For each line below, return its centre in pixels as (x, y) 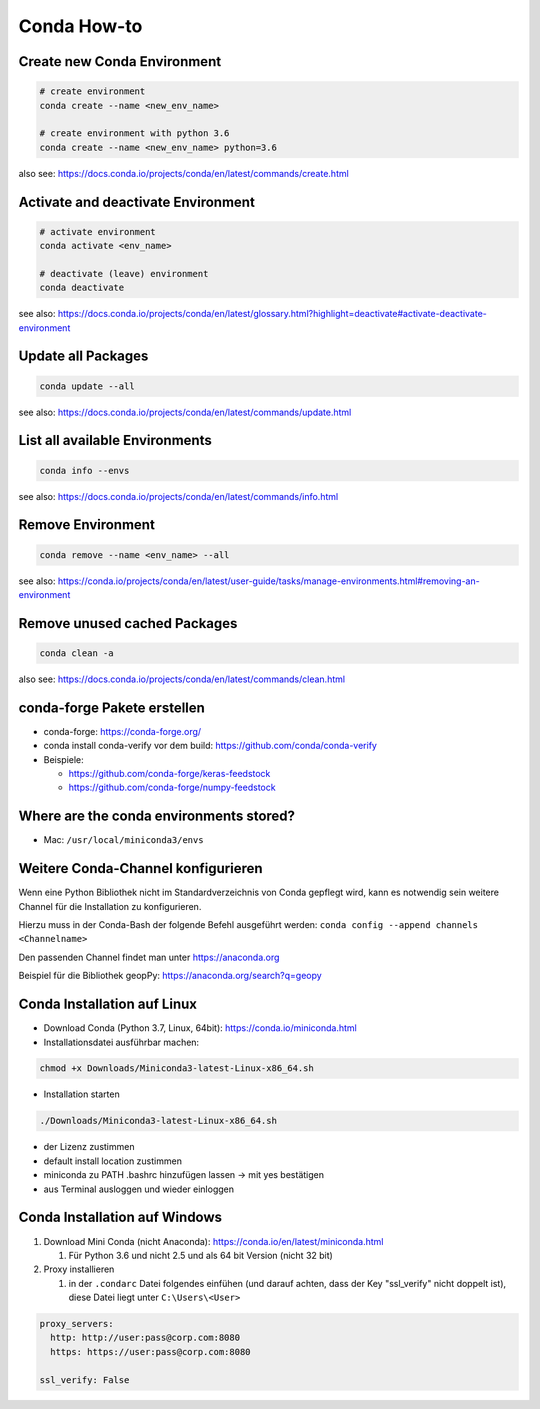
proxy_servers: (76, 1324)
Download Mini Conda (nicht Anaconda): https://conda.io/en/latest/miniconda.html (213, 1241)
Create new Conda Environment (120, 61)
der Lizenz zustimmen (89, 1147)
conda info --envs (84, 470)
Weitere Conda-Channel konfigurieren (141, 868)
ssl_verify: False (84, 1379)
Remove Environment (86, 525)
